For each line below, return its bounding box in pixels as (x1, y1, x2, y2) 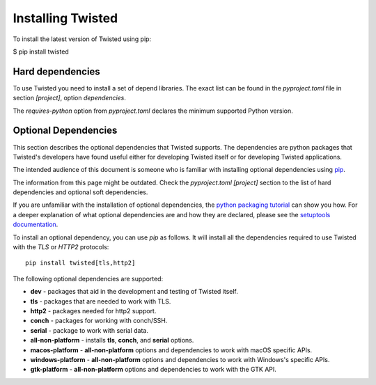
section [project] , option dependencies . (13, 94, 127, 102)
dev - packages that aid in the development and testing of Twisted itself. (30, 288, 238, 296)
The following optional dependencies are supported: (13, 274, 164, 283)
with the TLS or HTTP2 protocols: (13, 243, 109, 251)
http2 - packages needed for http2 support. (30, 307, 157, 315)
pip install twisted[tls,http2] (25, 259, 136, 267)
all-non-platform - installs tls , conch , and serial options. (30, 336, 194, 345)
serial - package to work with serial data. (30, 326, 149, 334)
